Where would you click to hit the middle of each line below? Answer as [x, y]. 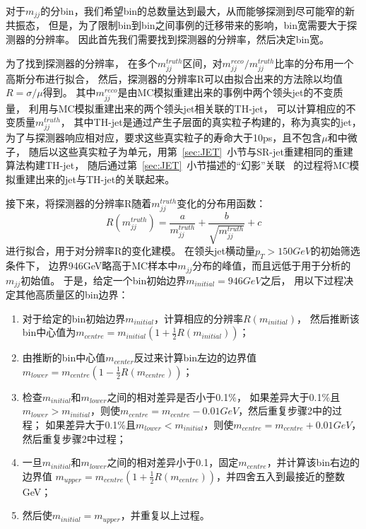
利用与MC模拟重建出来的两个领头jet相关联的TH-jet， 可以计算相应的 [187, 108]
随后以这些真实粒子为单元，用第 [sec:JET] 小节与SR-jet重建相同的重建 [191, 151]
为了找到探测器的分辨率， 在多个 [82, 63]
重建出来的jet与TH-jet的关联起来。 [95, 179]
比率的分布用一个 [314, 63]
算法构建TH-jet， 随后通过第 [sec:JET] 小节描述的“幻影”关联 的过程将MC [178, 165]
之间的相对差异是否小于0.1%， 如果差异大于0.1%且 [224, 396]
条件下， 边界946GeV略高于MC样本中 [92, 266]
